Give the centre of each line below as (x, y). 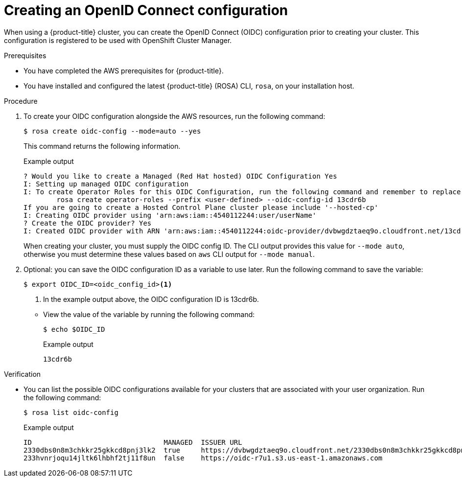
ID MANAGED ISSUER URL (133, 442)
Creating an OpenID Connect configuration (146, 10)
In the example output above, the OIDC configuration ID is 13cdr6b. (151, 299)
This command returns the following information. (102, 146)
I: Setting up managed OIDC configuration (106, 184)
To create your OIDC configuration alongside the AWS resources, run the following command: (174, 116)
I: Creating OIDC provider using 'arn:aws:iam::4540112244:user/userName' (170, 215)
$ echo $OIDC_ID (74, 329)
